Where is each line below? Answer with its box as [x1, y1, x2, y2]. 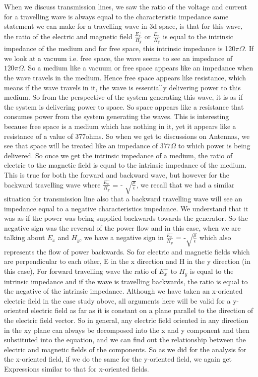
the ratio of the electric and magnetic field [4, 31, 132, 42]
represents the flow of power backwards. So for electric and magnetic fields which [4, 246, 250, 256]
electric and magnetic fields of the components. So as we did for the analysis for [4, 344, 247, 354]
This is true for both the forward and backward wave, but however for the [4, 170, 229, 180]
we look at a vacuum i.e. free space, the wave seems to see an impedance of [4, 53, 233, 63]
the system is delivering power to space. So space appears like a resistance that [4, 101, 244, 112]
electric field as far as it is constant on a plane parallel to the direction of [31, 305, 254, 315]
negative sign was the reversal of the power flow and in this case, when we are [4, 222, 241, 233]
